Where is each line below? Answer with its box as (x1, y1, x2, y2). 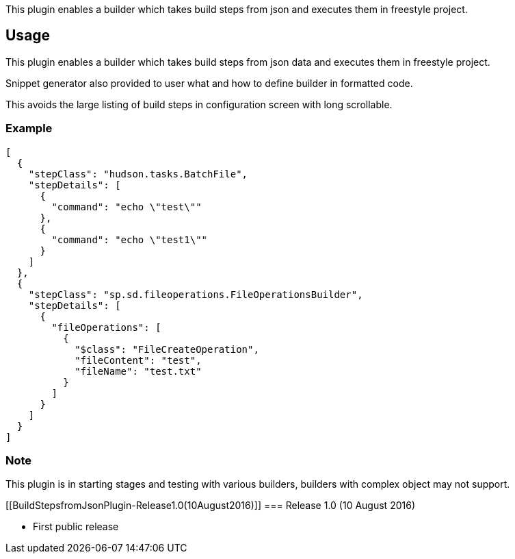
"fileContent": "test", (75, 354, 202, 366)
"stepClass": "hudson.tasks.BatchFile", (28, 168, 248, 179)
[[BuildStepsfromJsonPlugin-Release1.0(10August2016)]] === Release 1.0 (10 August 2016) (5, 499, 415, 512)
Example (5, 121, 53, 136)
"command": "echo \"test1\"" (51, 234, 208, 245)
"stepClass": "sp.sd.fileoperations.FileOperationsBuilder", (28, 288, 363, 300)
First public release (33, 521, 119, 533)
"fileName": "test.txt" (75, 365, 202, 377)
